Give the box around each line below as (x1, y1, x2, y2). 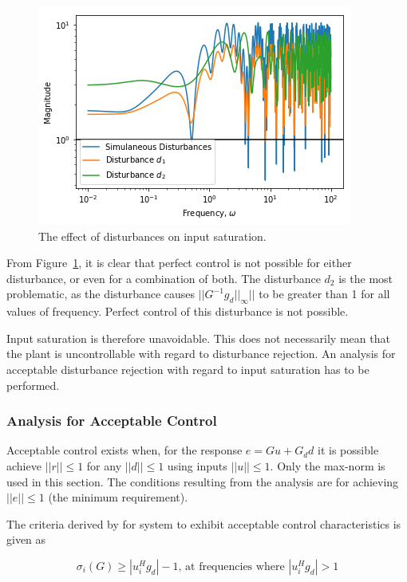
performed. (6, 376, 60, 393)
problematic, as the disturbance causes (6, 285, 196, 302)
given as (6, 531, 46, 548)
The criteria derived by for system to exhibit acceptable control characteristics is (6, 515, 401, 532)
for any (86, 457, 122, 474)
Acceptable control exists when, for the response (6, 442, 243, 458)
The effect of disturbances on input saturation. (38, 227, 267, 244)
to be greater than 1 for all (259, 285, 390, 302)
